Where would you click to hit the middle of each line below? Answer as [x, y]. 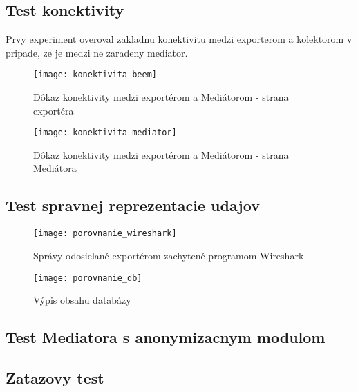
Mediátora [55, 168]
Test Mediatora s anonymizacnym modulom [166, 337]
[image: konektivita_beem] [95, 75]
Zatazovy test [55, 377]
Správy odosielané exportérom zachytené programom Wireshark [169, 255]
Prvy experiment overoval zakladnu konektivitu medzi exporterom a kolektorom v [179, 39]
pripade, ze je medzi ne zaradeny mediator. [97, 52]
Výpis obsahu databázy [82, 300]
